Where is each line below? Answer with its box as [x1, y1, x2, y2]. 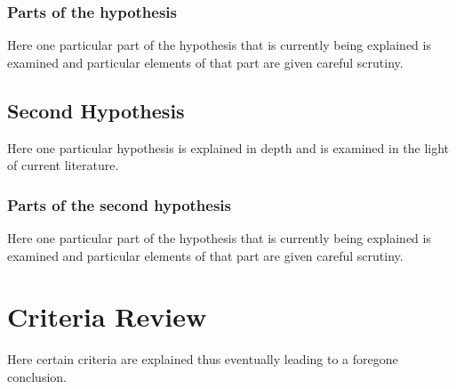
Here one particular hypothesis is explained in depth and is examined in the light [7, 138, 450, 157]
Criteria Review [7, 298, 207, 335]
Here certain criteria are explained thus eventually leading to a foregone [7, 350, 398, 369]
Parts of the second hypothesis [7, 193, 231, 215]
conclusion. [7, 367, 67, 385]
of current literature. [7, 156, 119, 174]
